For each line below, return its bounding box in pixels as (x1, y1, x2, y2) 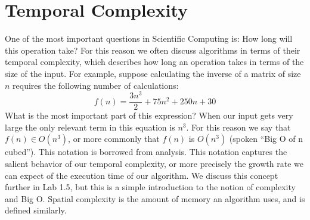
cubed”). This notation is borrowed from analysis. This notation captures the (5, 145, 287, 158)
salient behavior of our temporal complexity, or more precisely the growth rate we (5, 157, 303, 170)
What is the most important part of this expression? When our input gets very (5, 109, 293, 122)
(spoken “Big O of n (229, 132, 303, 145)
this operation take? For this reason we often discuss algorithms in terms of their (5, 44, 300, 56)
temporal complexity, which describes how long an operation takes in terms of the (5, 55, 304, 68)
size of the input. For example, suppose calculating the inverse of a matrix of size (5, 67, 301, 79)
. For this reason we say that (186, 120, 291, 133)
